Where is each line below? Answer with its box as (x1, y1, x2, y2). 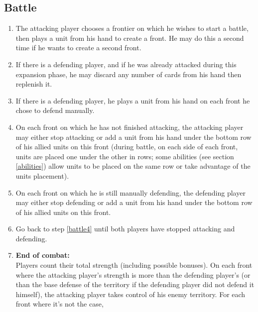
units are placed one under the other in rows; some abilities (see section (15, 151, 234, 161)
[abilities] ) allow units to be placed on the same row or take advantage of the (15, 161, 251, 171)
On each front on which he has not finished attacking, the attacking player (15, 121, 244, 132)
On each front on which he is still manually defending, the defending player (15, 187, 246, 198)
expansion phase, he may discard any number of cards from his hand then (15, 69, 242, 79)
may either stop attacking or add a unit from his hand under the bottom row (15, 131, 252, 142)
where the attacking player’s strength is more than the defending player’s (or (15, 269, 251, 280)
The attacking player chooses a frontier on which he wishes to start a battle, (15, 23, 249, 33)
